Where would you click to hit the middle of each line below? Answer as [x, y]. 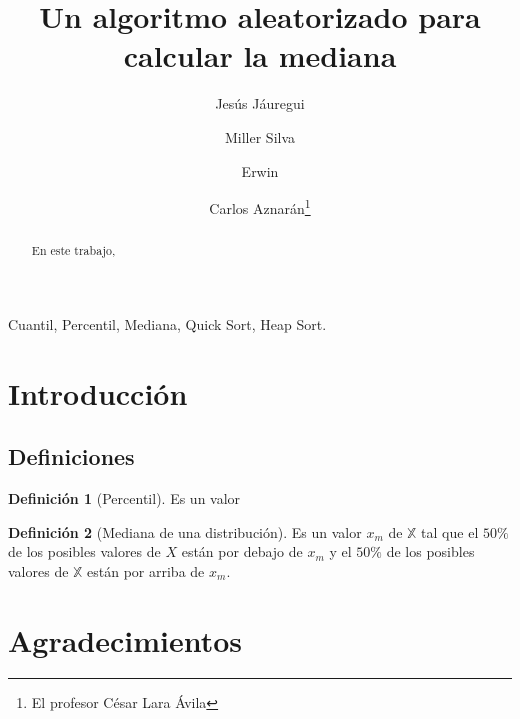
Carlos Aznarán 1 [260, 206]
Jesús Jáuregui [260, 103]
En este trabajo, [73, 250]
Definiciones [71, 456]
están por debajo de [242, 551]
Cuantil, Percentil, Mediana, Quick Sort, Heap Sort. [167, 323]
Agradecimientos [125, 639]
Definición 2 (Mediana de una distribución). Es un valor [185, 531]
